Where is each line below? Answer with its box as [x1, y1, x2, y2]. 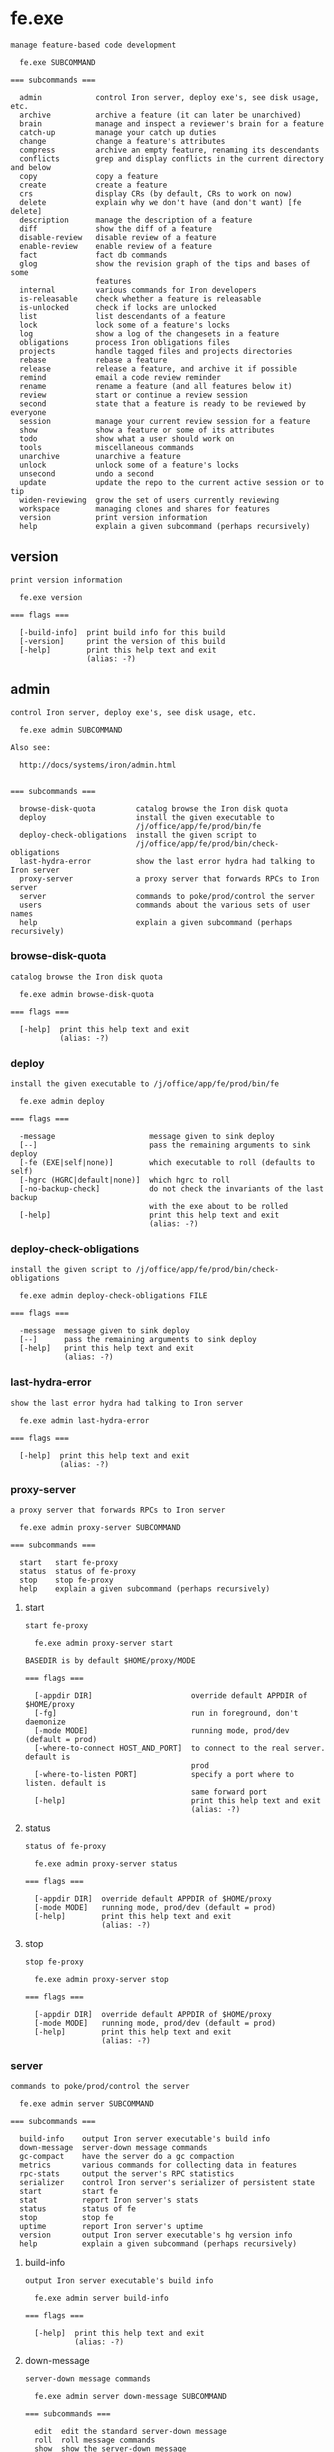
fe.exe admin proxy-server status [34, 1859, 178, 1869]
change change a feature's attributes [19, 136, 226, 146]
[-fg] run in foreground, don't [34, 1708, 299, 1719]
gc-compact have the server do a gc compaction [19, 2152, 235, 2162]
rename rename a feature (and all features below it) [19, 381, 293, 391]
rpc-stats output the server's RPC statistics [19, 2169, 235, 2179]
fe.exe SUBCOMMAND [19, 57, 97, 67]
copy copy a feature [19, 171, 159, 181]
